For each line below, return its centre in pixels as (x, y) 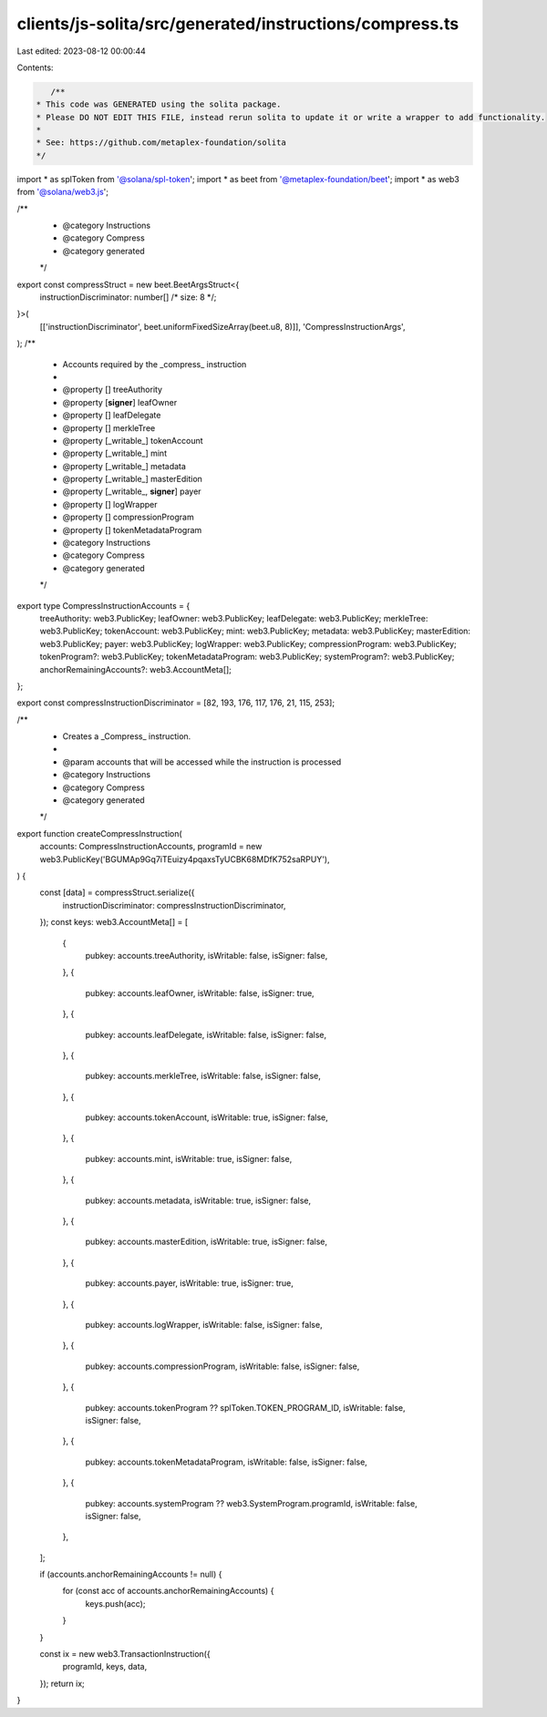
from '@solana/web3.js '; (63, 192)
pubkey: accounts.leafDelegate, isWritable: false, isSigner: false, (206, 1034)
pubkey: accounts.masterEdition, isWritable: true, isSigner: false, (206, 1242)
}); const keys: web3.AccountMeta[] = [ (114, 922)
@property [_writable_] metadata (124, 466)
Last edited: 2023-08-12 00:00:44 (81, 51)
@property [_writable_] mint (115, 453)
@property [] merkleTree (109, 427)
